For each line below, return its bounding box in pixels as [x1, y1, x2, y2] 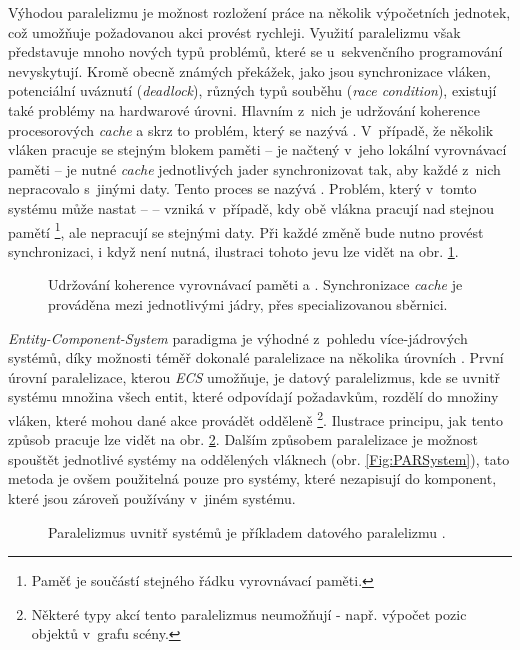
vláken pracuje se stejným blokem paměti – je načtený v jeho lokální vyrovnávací [8, 139, 507, 160]
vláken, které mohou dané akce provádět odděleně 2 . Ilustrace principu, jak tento [8, 406, 503, 430]
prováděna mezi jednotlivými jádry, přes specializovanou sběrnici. [48, 293, 448, 314]
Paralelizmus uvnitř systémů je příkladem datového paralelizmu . [48, 521, 446, 542]
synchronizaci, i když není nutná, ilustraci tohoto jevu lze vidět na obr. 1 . [8, 240, 459, 261]
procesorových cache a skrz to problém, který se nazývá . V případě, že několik [8, 119, 494, 140]
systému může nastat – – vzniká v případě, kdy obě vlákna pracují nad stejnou [8, 197, 495, 218]
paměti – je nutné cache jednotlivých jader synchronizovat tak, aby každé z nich [8, 158, 501, 179]
